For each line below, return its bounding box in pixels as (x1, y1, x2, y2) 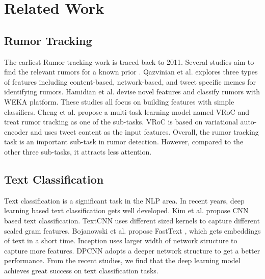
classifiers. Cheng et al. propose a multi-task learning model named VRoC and (4, 106, 249, 117)
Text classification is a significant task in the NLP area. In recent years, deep (4, 195, 245, 206)
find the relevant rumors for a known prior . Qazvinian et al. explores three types (4, 66, 258, 77)
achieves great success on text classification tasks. (4, 265, 158, 275)
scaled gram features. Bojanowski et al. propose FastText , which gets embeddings (4, 225, 261, 236)
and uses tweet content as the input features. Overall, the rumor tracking (30, 126, 259, 137)
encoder (4, 126, 29, 137)
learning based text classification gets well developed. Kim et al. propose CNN (4, 205, 249, 216)
